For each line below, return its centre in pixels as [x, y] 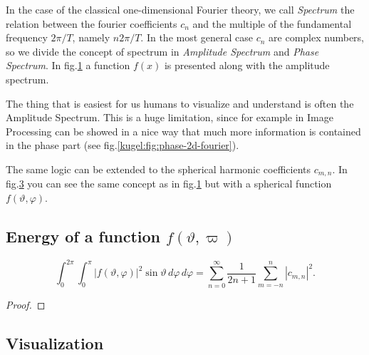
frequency [27, 37]
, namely [91, 37]
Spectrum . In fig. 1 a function [68, 65]
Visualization [55, 343]
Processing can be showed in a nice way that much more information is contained [183, 131]
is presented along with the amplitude [247, 65]
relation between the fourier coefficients [92, 23]
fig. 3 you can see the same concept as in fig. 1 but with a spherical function [169, 184]
